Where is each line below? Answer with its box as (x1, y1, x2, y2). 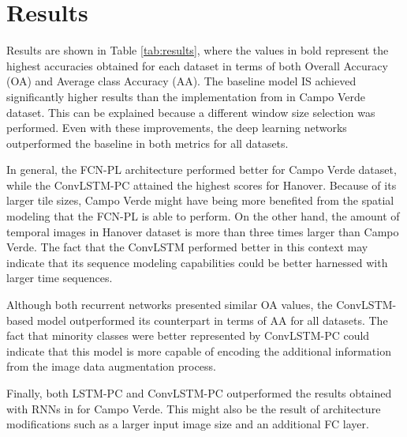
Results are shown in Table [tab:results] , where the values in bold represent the (6, 42, 389, 58)
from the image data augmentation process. (6, 358, 216, 375)
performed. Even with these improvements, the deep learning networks (6, 119, 347, 136)
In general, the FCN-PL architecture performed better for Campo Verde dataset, (6, 161, 397, 178)
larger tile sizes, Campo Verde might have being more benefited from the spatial (6, 192, 394, 209)
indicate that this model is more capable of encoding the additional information (6, 342, 391, 359)
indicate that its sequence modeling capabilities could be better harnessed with (6, 254, 388, 270)
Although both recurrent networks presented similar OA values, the (6, 296, 333, 313)
